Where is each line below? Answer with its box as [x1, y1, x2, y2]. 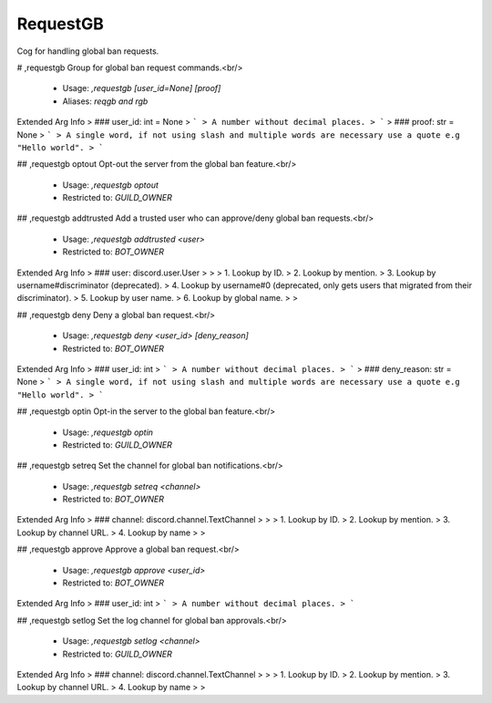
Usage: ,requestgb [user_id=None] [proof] [62, 83, 221, 94]
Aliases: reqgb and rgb [62, 96, 149, 107]
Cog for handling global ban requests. [16, 46, 159, 57]
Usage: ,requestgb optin [62, 427, 154, 438]
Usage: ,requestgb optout [62, 179, 159, 191]
